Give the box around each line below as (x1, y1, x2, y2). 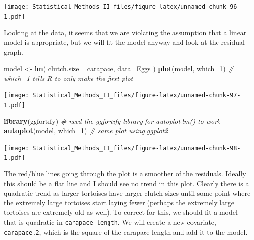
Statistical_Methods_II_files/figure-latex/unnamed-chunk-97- (32, 92, 241, 99)
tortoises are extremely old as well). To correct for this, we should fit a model (4, 207, 238, 217)
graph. (4, 46, 23, 57)
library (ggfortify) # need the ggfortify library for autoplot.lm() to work (4, 116, 220, 126)
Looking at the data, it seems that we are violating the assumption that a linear (4, 27, 247, 38)
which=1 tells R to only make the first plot (4, 73, 133, 83)
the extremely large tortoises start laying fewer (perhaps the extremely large (4, 197, 234, 207)
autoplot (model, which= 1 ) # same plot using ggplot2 (4, 125, 168, 136)
